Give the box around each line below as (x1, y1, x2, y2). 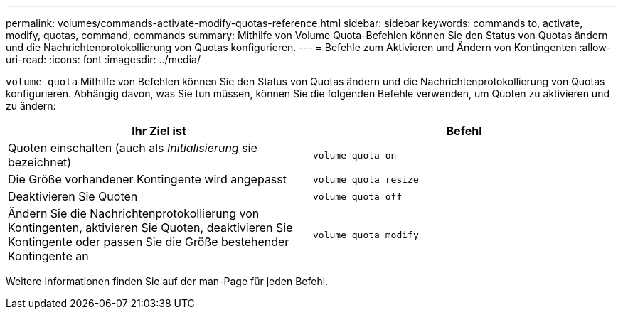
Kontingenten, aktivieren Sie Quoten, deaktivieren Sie (8, 220, 293, 235)
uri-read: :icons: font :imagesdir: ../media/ (6, 53, 201, 65)
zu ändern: (6, 100, 56, 112)
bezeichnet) (8, 155, 72, 169)
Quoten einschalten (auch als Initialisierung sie (8, 141, 257, 155)
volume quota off (313, 191, 403, 202)
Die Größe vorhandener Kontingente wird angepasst (8, 172, 287, 186)
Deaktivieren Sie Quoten (8, 189, 138, 203)
